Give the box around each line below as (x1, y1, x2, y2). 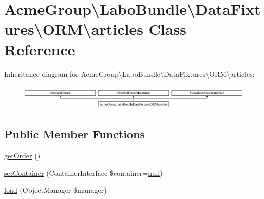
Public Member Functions (4, 126, 145, 142)
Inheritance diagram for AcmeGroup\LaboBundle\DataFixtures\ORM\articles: (4, 68, 255, 79)
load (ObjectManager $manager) (4, 185, 107, 195)
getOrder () (4, 150, 41, 161)
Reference (4, 38, 76, 59)
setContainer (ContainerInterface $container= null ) (4, 167, 163, 178)
